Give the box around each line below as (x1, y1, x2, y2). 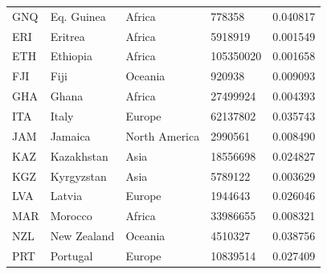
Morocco (50, 207, 92, 224)
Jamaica (50, 127, 91, 144)
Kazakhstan (50, 147, 108, 164)
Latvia (50, 187, 83, 204)
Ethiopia (50, 47, 92, 64)
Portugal (50, 247, 93, 264)
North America (125, 127, 200, 144)
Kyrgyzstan (50, 167, 107, 184)
